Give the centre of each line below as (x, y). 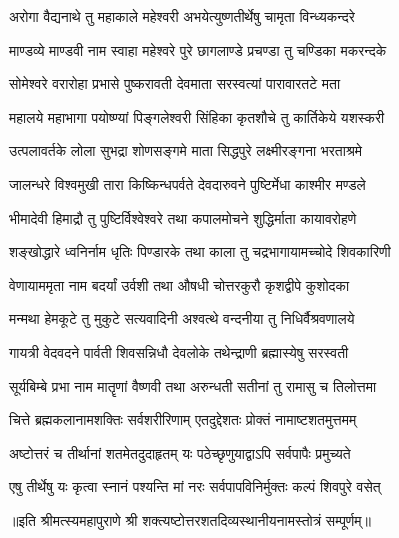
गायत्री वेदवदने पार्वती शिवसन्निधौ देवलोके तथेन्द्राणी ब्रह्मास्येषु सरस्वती (179, 351)
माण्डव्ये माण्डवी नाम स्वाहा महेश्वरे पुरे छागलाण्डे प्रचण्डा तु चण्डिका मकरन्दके (198, 49)
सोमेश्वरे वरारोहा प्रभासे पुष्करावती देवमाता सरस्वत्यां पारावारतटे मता (175, 83)
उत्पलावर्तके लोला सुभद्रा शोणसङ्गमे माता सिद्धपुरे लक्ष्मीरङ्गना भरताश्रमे (185, 150)
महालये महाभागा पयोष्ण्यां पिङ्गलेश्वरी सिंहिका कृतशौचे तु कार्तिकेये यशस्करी (197, 116)
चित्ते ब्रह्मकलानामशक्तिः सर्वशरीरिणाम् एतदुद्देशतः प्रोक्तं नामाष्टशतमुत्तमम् (183, 419)
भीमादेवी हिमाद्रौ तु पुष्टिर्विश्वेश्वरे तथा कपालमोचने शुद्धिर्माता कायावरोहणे (183, 217)
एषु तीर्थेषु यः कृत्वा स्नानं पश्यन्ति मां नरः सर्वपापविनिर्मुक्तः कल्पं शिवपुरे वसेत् (195, 486)
